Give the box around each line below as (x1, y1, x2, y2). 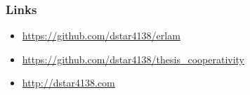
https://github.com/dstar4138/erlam (22, 28, 180, 43)
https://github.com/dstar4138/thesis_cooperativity (22, 51, 244, 66)
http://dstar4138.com (22, 75, 115, 90)
